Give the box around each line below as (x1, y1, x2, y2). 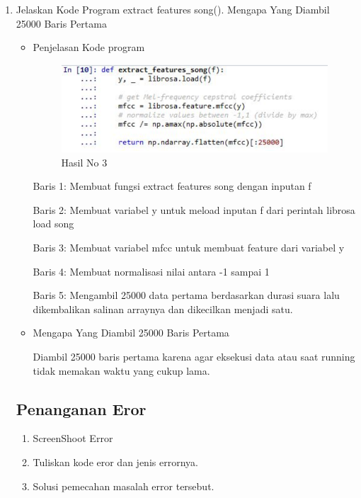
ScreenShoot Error (33, 431, 113, 446)
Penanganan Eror (16, 397, 147, 419)
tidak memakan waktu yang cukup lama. (33, 363, 210, 378)
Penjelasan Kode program (33, 40, 145, 55)
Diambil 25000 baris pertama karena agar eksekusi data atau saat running (33, 349, 355, 364)
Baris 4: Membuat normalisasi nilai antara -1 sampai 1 (33, 264, 270, 278)
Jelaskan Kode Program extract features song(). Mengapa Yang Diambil (16, 2, 330, 16)
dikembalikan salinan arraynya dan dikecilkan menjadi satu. (33, 301, 293, 316)
